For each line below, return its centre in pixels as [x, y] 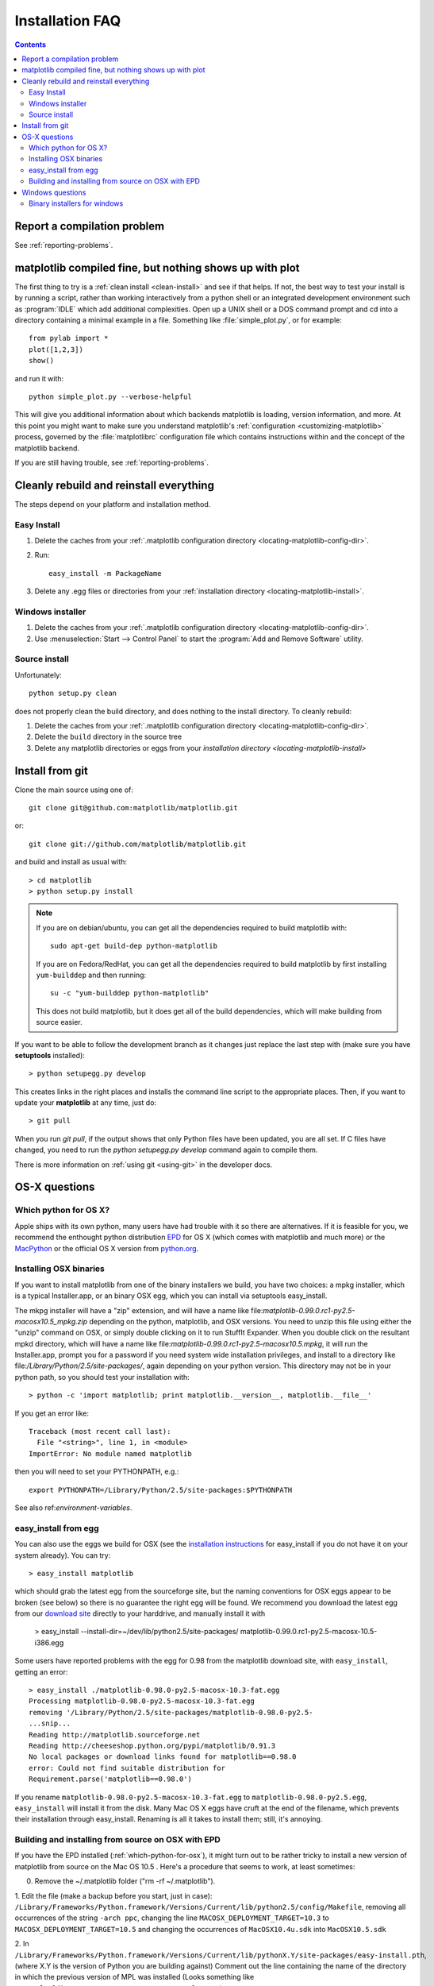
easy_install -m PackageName [105, 573]
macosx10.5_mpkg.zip [51, 1321]
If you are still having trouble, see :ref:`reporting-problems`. [112, 462]
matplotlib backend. [47, 448]
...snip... [50, 1723]
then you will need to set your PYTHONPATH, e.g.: [97, 1472]
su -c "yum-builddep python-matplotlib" [130, 993]
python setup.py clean [73, 694]
